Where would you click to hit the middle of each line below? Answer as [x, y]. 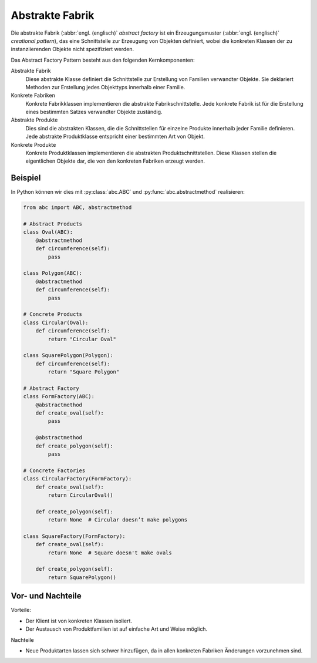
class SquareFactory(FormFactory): [74, 536]
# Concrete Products [53, 314]
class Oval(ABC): [48, 232]
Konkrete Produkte [33, 144]
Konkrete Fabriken [33, 95]
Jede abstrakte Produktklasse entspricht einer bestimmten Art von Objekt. [115, 137]
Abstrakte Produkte [34, 120]
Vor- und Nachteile [46, 596]
